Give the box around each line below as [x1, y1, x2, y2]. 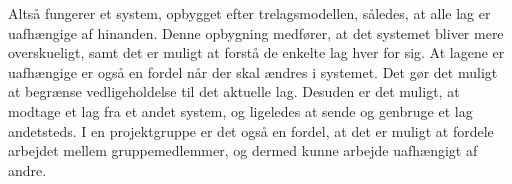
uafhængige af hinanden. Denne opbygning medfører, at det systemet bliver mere [8, 22, 504, 43]
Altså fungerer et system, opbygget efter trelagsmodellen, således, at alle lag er [8, 3, 491, 23]
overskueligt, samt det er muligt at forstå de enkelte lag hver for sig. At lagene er [8, 42, 505, 63]
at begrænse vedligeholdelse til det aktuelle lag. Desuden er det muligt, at [8, 81, 460, 102]
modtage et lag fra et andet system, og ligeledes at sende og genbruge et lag [8, 100, 473, 121]
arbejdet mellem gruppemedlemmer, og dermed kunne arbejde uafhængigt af [8, 140, 478, 161]
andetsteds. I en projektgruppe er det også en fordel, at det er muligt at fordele [8, 120, 494, 141]
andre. [8, 159, 47, 180]
